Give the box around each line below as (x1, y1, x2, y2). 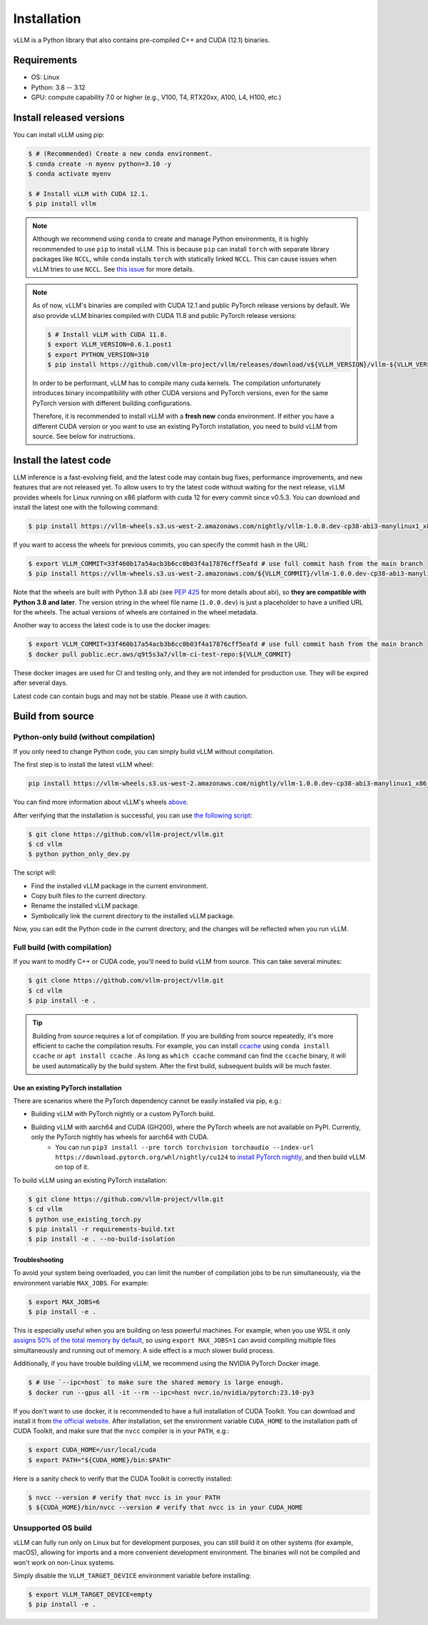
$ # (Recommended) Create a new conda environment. (28, 150, 213, 158)
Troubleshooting (13, 1255, 64, 1264)
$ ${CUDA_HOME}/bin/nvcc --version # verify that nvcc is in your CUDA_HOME (28, 1504, 303, 1511)
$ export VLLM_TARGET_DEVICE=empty (28, 1591, 153, 1599)
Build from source (13, 710, 94, 722)
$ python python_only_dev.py (28, 850, 131, 858)
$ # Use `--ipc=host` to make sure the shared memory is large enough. (28, 1378, 285, 1386)
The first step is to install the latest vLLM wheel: (13, 760, 154, 769)
